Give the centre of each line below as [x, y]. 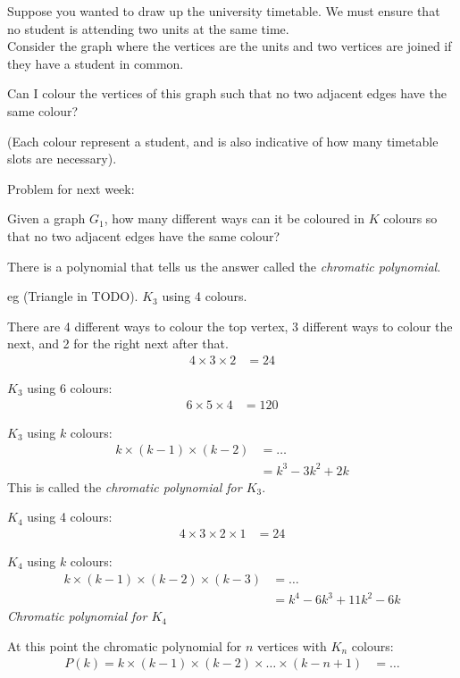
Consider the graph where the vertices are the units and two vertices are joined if [230, 46]
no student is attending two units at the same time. [148, 28]
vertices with [292, 645]
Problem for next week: [71, 188]
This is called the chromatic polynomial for [125, 486]
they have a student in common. [96, 63]
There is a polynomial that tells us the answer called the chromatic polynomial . [224, 266]
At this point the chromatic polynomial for [125, 645]
